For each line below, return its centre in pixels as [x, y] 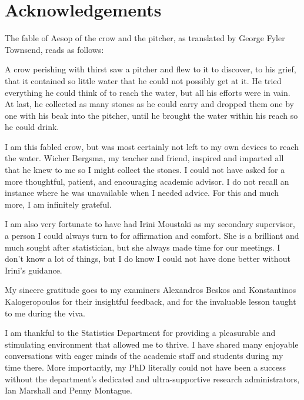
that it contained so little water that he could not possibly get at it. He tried [143, 80]
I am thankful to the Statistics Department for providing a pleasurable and [140, 333]
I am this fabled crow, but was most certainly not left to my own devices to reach [152, 146]
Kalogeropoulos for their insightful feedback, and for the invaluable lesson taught [151, 301]
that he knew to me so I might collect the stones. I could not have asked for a [145, 170]
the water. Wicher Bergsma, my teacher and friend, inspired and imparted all [144, 158]
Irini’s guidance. [34, 270]
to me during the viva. [45, 313]
